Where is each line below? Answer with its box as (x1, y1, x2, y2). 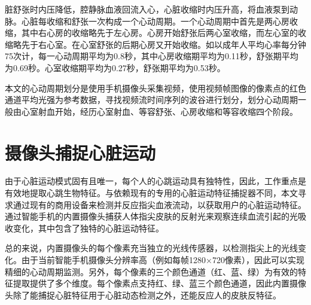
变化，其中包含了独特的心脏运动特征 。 (13, 221, 164, 234)
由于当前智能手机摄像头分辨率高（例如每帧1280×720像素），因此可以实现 (21, 254, 304, 266)
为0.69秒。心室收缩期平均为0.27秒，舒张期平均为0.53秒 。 (5, 61, 225, 74)
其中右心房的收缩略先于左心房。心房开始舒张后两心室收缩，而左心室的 (21, 26, 298, 39)
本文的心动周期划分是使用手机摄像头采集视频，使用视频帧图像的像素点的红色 (5, 81, 306, 94)
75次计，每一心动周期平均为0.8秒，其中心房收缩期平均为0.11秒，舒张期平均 (5, 50, 298, 62)
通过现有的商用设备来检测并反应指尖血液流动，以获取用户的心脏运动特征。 (13, 198, 306, 211)
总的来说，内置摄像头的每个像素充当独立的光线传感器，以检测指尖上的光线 (5, 242, 298, 254)
